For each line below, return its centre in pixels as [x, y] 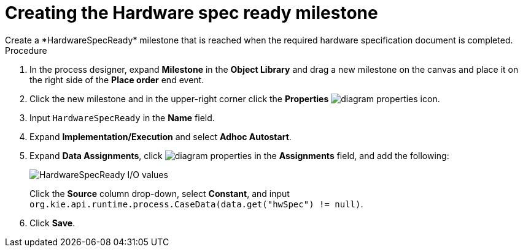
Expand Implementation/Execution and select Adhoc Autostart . [161, 136]
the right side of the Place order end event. [117, 80]
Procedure [26, 50]
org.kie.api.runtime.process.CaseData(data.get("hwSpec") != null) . [196, 204]
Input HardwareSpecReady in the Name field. [122, 117]
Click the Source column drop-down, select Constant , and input [160, 193]
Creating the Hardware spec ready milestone [192, 13]
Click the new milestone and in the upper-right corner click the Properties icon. [235, 98]
